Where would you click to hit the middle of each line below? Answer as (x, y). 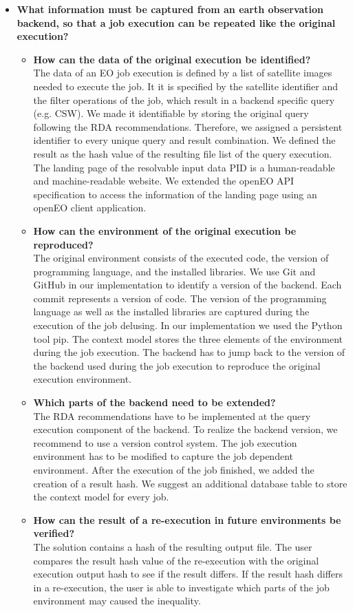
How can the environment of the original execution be (165, 230)
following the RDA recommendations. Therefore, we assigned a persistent (188, 126)
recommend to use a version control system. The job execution (165, 442)
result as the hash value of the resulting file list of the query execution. (183, 153)
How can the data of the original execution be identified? (172, 59)
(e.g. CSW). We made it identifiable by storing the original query (171, 113)
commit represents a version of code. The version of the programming (180, 298)
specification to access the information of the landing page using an (175, 194)
